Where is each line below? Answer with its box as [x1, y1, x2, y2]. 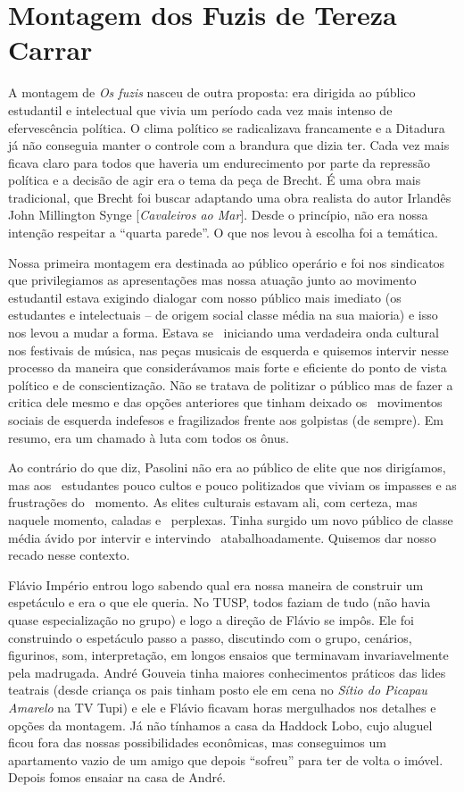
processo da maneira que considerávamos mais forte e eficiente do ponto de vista [8, 358, 447, 377]
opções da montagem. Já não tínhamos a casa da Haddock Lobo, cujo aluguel [8, 715, 433, 734]
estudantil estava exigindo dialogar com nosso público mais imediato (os [8, 288, 402, 306]
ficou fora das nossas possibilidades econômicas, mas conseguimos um [8, 733, 386, 752]
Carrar [8, 31, 93, 68]
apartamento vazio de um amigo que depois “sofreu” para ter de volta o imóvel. [8, 750, 443, 769]
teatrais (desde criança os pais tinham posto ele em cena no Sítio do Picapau [8, 680, 427, 699]
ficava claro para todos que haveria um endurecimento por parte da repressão [8, 153, 431, 171]
